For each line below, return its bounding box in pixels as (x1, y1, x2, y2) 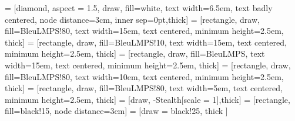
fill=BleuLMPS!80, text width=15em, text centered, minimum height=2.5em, (5, 25, 284, 37)
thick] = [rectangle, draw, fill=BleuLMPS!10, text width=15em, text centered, (5, 36, 287, 48)
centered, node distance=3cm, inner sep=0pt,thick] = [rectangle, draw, (5, 13, 260, 25)
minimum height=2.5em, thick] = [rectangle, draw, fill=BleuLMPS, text (5, 47, 265, 60)
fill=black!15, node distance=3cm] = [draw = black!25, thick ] (5, 105, 228, 117)
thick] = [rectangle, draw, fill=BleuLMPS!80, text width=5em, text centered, (5, 82, 283, 94)
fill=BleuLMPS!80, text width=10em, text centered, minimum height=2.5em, (5, 70, 284, 82)
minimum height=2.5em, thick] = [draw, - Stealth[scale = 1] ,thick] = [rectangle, (5, 93, 290, 105)
